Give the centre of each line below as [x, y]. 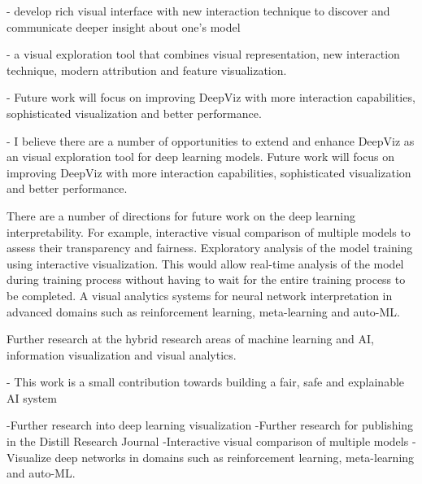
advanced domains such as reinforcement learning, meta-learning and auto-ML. [203, 311]
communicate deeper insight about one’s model [124, 26]
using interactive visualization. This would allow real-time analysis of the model [205, 263]
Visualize [29, 457]
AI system [32, 397]
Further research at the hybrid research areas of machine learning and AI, [190, 339]
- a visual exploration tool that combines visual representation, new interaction [203, 54]
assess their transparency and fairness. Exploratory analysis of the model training [210, 248]
